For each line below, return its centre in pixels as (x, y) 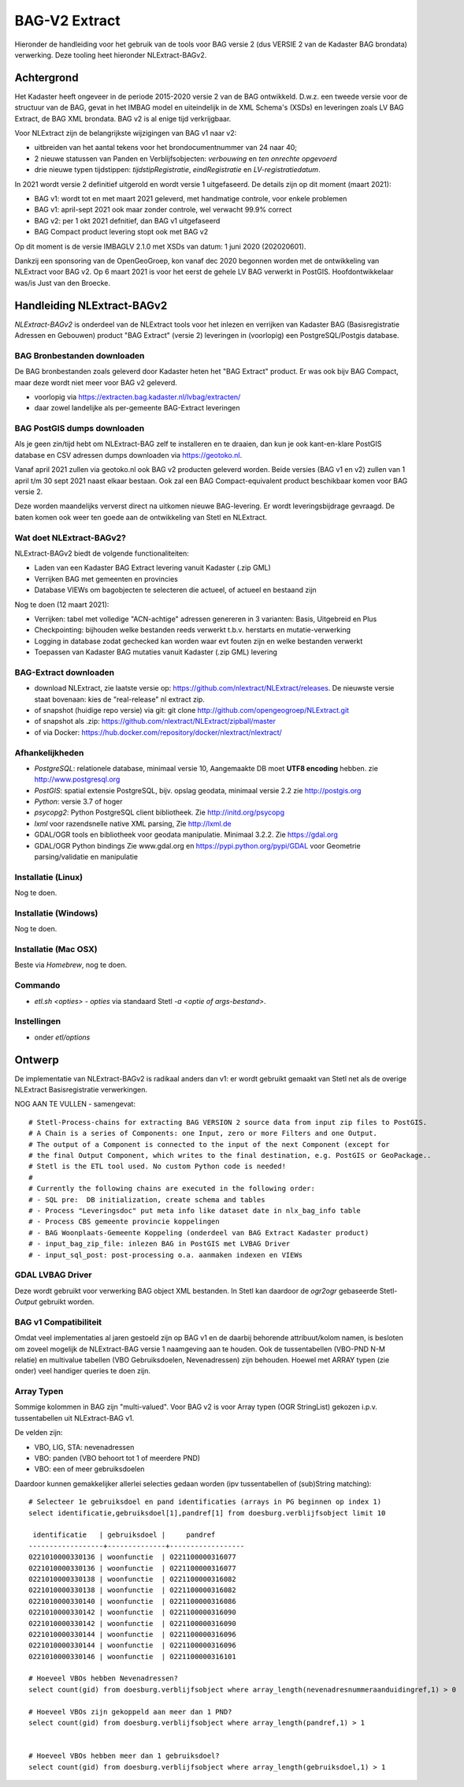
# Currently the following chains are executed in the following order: (172, 1189)
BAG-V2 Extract (68, 21)
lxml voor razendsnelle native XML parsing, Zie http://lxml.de (133, 823)
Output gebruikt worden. (54, 1302)
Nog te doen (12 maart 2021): (62, 605)
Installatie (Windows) (56, 913)
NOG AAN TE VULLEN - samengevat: (75, 1104)
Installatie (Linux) (48, 877)
